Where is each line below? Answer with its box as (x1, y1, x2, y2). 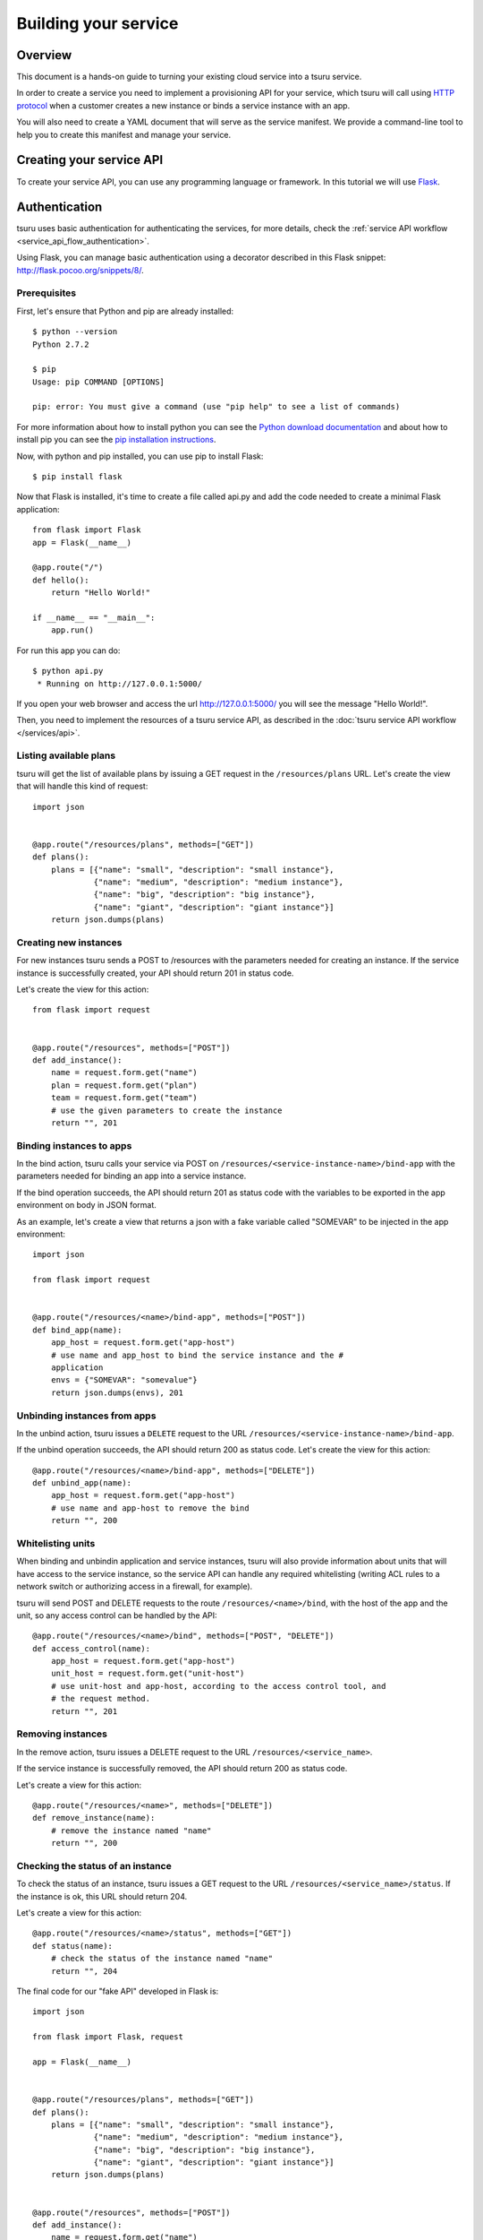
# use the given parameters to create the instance (50, 1105, 283, 1116)
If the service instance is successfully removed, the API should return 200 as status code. (16, 1763, 348, 1774)
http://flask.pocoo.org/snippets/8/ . (16, 264, 144, 275)
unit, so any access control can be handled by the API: (16, 1609, 218, 1621)
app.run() (50, 625, 94, 635)
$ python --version (32, 327, 118, 337)
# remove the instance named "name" (50, 1825, 212, 1836)
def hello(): (32, 574, 89, 585)
